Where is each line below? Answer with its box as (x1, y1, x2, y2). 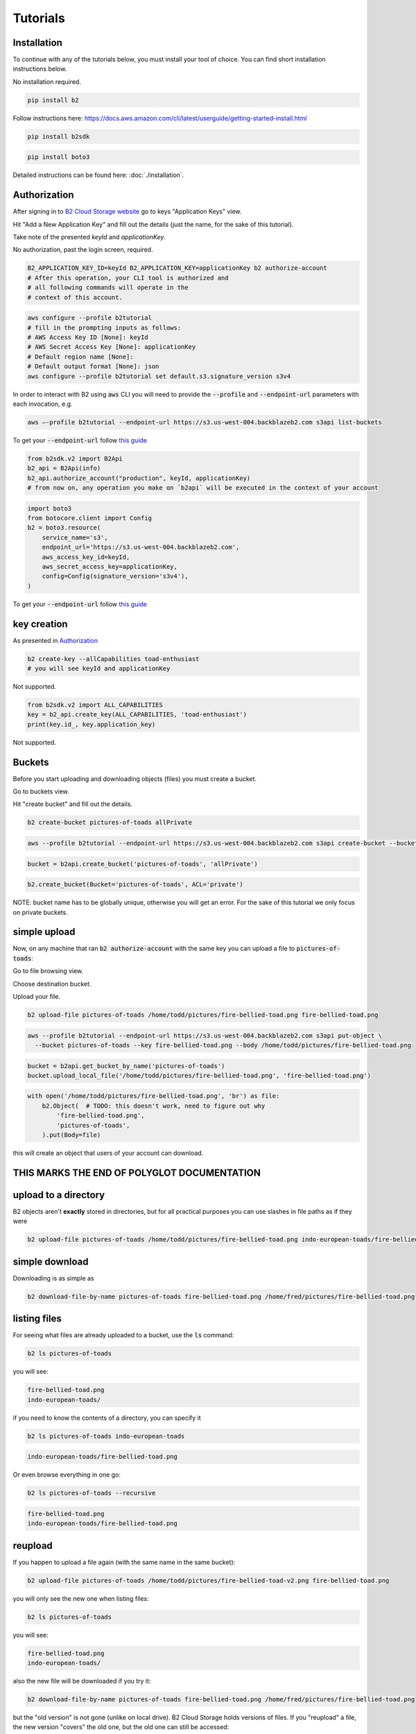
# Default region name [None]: (27, 352, 135, 361)
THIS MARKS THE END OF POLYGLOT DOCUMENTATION (12, 1167, 261, 1178)
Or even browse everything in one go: (12, 1470, 121, 1479)
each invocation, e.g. (12, 400, 73, 408)
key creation (12, 618, 69, 630)
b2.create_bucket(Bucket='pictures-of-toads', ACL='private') (27, 881, 243, 889)
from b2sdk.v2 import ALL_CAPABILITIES (27, 701, 163, 709)
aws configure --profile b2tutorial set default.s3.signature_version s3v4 (27, 372, 291, 380)
